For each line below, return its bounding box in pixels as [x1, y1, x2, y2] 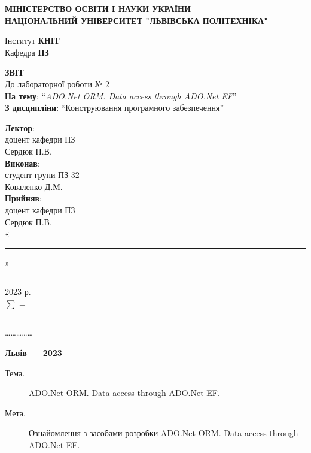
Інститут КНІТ [5, 34, 60, 47]
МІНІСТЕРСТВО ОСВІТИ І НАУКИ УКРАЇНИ [5, 2, 191, 14]
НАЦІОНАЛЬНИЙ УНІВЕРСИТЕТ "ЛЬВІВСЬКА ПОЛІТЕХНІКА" [5, 14, 268, 26]
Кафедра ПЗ [5, 46, 49, 58]
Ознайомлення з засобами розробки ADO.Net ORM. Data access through [29, 427, 298, 439]
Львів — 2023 [5, 346, 62, 359]
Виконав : [5, 156, 40, 169]
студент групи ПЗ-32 [5, 168, 80, 181]
